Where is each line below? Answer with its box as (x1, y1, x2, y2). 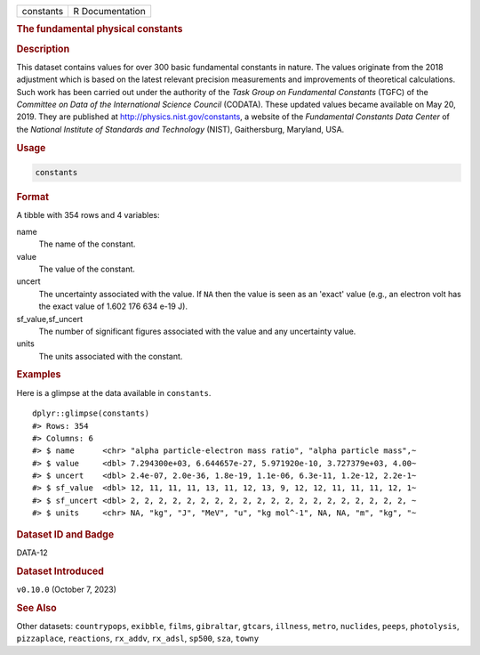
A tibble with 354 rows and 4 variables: (16, 210, 160, 221)
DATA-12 (16, 547, 48, 558)
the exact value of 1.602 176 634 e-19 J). (38, 301, 188, 311)
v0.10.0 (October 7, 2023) (16, 584, 117, 594)
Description (16, 43, 70, 55)
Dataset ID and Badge (16, 528, 115, 540)
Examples (16, 368, 61, 381)
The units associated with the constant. (38, 351, 183, 361)
